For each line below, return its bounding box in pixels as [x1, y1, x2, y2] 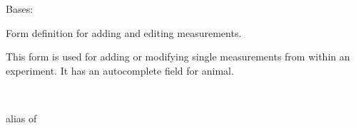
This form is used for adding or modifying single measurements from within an [6, 49, 350, 64]
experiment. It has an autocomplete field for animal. [6, 63, 234, 78]
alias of [6, 110, 37, 125]
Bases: [6, 1, 34, 16]
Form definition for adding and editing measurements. [6, 25, 242, 40]
